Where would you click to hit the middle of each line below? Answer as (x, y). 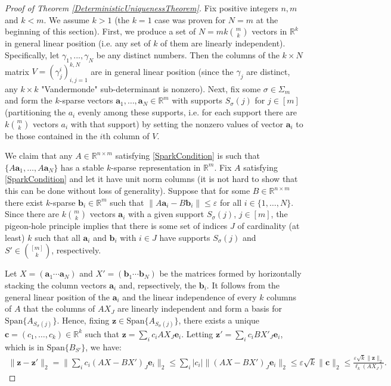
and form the (29, 100)
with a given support (166, 214)
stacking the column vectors (56, 285)
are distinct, (268, 71)
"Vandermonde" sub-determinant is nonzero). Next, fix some (151, 88)
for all (231, 202)
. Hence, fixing (83, 320)
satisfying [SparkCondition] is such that (187, 156)
